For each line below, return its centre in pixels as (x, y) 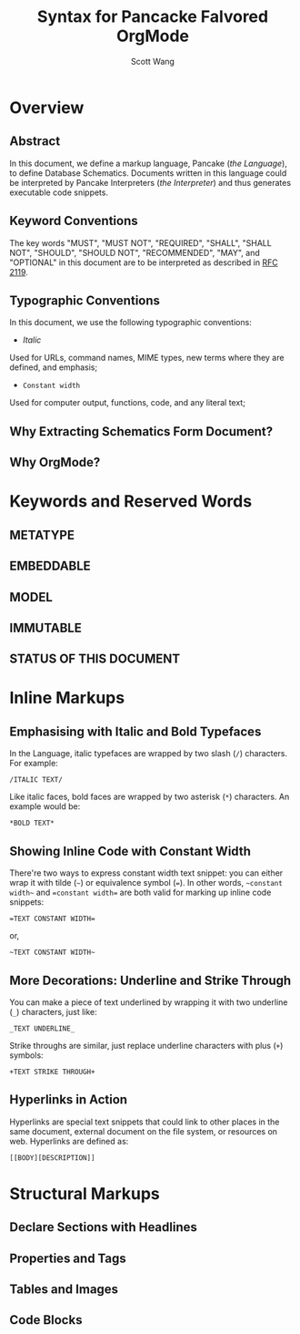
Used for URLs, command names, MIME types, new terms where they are (147, 358)
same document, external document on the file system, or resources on (144, 1131)
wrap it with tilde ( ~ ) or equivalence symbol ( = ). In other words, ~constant (146, 883)
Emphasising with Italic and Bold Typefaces (135, 731)
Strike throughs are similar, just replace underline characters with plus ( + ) (146, 1045)
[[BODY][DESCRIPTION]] (52, 1158)
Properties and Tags (68, 1258)
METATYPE (42, 535)
